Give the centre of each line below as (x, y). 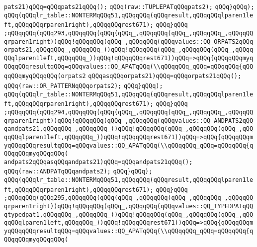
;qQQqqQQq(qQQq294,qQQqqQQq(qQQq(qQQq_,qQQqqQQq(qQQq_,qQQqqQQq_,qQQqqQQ (129, 112)
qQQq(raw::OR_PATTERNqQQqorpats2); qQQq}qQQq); (84, 86)
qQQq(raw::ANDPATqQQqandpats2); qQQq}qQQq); (78, 172)
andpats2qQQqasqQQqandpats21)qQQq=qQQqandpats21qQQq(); (98, 162)
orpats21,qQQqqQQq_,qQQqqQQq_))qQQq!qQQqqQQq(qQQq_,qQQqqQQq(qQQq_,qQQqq (129, 50)
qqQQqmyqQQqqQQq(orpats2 (45, 76)
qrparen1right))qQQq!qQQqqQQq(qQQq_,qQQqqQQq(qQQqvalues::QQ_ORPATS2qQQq (129, 41)
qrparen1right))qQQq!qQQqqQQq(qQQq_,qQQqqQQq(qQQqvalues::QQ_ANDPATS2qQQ (129, 121)
